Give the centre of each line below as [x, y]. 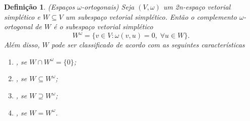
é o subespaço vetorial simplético [103, 26]
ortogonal [18, 26]
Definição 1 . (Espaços [40, 7]
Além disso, [22, 45]
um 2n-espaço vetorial [197, 7]
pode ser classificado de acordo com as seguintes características [148, 45]
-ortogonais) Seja [108, 7]
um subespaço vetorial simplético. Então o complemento [151, 16]
